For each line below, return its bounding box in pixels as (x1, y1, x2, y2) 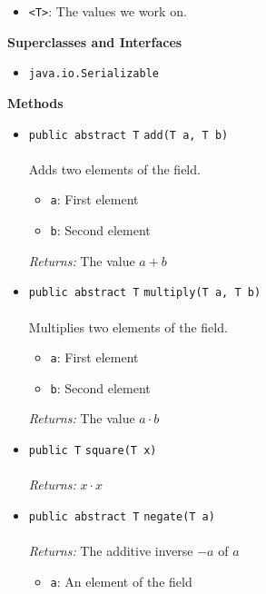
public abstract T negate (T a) (28, 510, 215, 523)
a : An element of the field (50, 571, 192, 590)
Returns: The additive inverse (28, 541, 193, 560)
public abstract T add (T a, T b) (28, 128, 229, 142)
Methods (7, 93, 64, 112)
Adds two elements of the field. (28, 159, 201, 178)
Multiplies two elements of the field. (28, 317, 228, 336)
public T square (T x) (28, 444, 157, 457)
